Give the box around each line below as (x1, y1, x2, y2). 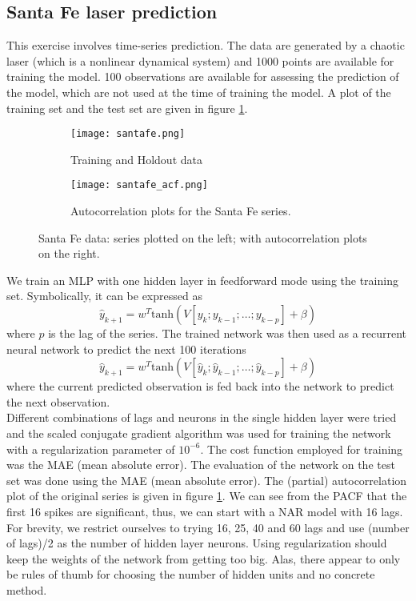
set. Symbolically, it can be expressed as (6, 287, 202, 304)
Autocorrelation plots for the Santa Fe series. (70, 202, 291, 219)
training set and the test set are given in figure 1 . (6, 99, 248, 116)
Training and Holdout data (70, 150, 202, 167)
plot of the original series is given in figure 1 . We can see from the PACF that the (6, 487, 407, 504)
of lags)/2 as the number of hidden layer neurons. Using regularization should (6, 535, 387, 551)
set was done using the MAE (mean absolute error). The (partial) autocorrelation (6, 471, 407, 488)
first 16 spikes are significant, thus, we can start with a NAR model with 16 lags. (6, 503, 403, 519)
